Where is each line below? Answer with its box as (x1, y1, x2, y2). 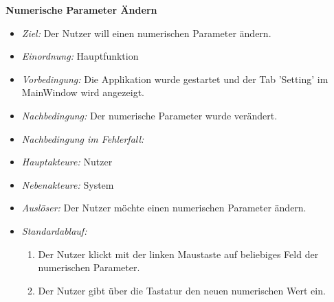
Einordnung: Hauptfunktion (21, 49, 139, 63)
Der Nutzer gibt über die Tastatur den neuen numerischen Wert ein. (38, 283, 326, 297)
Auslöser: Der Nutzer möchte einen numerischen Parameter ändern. (21, 200, 307, 215)
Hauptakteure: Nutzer (21, 154, 113, 169)
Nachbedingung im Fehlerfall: (21, 131, 144, 146)
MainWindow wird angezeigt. (21, 85, 144, 100)
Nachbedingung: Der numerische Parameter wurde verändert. (21, 108, 278, 122)
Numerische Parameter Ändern (5, 3, 157, 16)
